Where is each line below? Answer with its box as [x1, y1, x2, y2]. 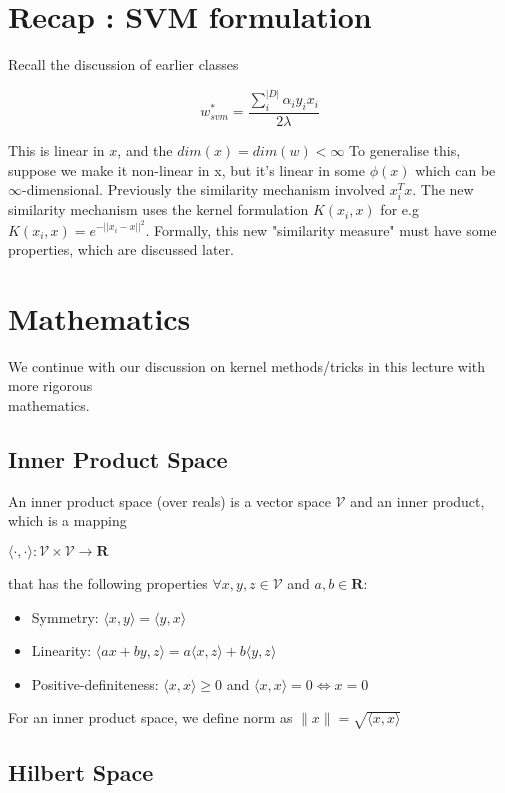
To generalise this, [349, 139, 461, 160]
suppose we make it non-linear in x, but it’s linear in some [8, 159, 365, 180]
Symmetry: [31, 606, 99, 627]
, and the [117, 139, 173, 160]
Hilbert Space [8, 756, 154, 787]
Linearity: [31, 640, 92, 661]
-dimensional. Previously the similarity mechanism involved [22, 179, 386, 200]
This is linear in [8, 139, 105, 160]
